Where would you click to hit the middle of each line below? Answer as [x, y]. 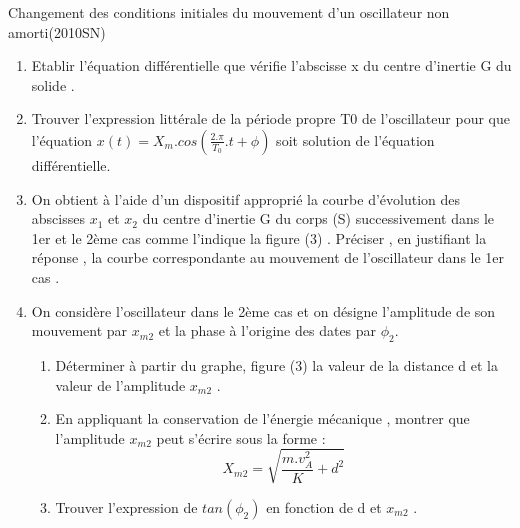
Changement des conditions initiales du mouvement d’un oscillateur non [229, 12]
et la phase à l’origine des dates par [267, 330]
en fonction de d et [324, 506]
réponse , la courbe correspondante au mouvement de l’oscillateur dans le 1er [268, 257]
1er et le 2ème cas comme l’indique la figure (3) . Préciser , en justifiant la [259, 237]
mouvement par [79, 330]
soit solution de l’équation [355, 139]
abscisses [58, 218]
